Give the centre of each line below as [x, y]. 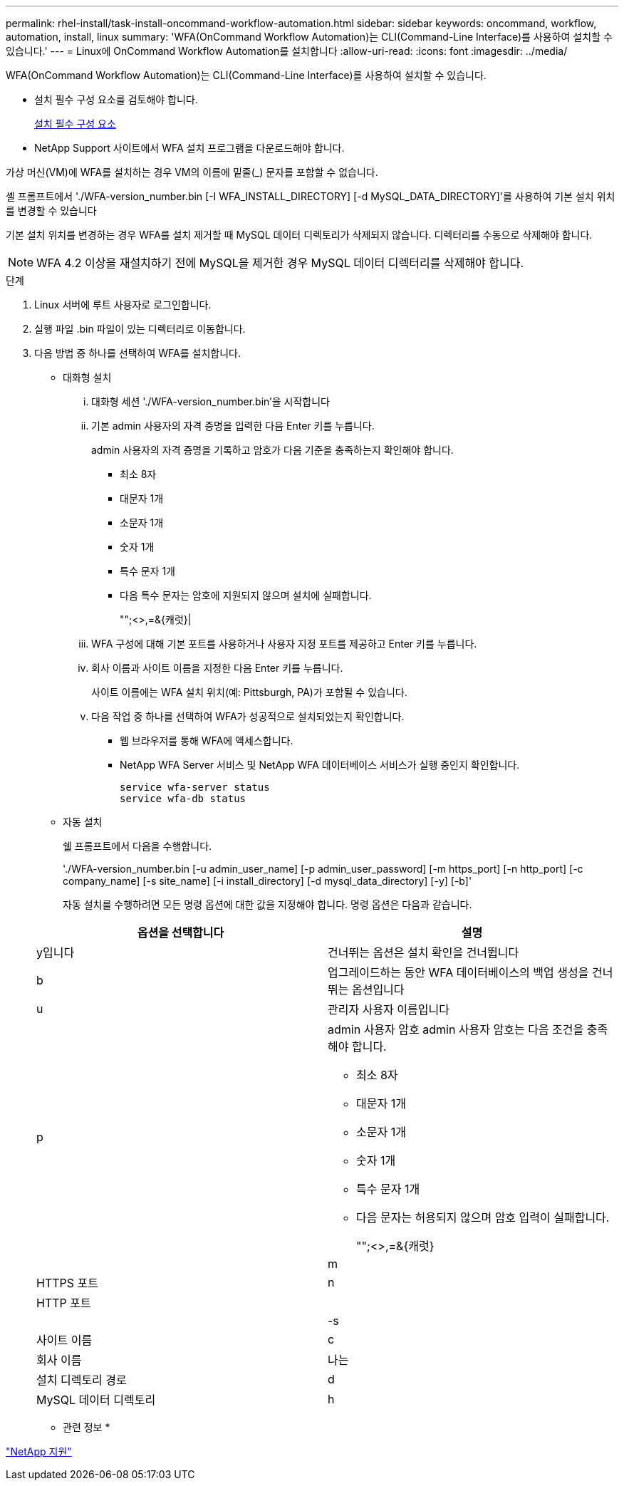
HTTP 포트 [64, 1303]
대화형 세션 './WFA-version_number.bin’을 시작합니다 [210, 401]
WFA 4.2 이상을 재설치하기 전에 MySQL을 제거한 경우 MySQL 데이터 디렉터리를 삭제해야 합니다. [280, 263]
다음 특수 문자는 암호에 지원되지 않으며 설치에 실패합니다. [246, 595]
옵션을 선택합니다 [181, 932]
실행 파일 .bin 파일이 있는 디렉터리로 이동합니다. [140, 329]
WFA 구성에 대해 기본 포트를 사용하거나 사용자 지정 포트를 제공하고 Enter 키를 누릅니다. [284, 644]
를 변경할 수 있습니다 [51, 211]
